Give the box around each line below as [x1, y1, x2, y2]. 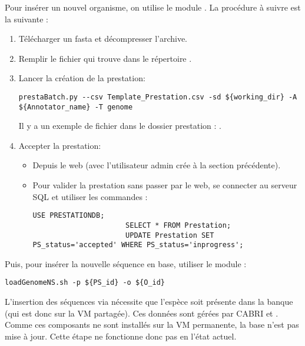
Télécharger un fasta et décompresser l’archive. [18, 32, 188, 45]
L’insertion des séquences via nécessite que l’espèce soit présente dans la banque [5, 295, 293, 308]
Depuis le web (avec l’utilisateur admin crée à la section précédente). [32, 159, 281, 171]
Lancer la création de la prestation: [18, 72, 145, 84]
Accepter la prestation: [18, 139, 101, 151]
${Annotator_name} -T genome [18, 102, 133, 111]
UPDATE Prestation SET [125, 231, 214, 239]
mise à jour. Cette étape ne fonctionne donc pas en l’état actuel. [5, 330, 237, 342]
